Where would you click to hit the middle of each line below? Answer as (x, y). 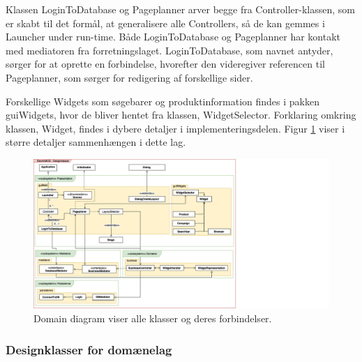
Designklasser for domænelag (89, 349)
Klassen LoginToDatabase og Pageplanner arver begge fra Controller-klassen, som (180, 9)
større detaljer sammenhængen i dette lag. (96, 142)
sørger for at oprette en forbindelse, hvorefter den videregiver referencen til (165, 64)
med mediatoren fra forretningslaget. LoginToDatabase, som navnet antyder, (169, 50)
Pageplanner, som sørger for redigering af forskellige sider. (129, 77)
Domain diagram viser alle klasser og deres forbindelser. (153, 318)
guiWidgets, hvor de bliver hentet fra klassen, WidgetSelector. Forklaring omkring (181, 115)
